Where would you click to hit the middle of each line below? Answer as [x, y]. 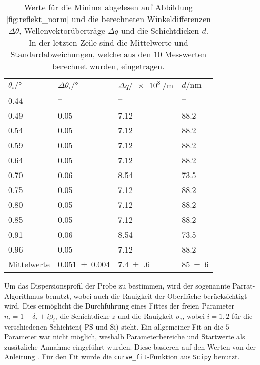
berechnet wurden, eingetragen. [108, 66]
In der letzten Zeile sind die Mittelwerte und [108, 42]
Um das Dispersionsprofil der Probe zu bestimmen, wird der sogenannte [117, 285]
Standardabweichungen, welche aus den [81, 54]
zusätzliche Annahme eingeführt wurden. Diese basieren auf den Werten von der [130, 346]
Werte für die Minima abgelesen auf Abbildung [108, 7]
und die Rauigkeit [146, 315]
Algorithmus [24, 295]
